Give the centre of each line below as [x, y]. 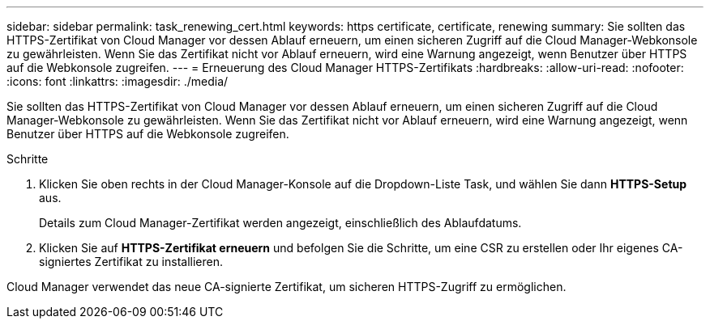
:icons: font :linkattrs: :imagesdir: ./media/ [118, 81]
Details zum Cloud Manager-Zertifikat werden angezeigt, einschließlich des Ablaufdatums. [280, 223]
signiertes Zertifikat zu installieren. [131, 262]
